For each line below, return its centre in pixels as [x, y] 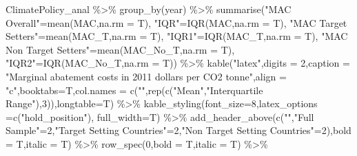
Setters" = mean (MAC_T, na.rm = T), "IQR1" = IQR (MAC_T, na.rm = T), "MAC [177, 36]
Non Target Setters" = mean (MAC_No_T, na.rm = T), [120, 49]
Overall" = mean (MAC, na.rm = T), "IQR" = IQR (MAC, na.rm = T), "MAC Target [176, 22]
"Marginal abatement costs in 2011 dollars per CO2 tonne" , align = [146, 76]
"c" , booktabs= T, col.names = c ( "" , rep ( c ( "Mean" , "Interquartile [134, 90]
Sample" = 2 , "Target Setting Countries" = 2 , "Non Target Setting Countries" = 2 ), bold [178, 130]
